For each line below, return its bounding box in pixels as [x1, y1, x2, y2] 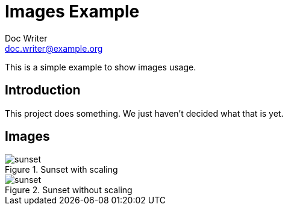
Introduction [5, 82, 81, 98]
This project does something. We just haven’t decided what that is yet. [5, 108, 284, 119]
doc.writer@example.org [5, 43, 103, 54]
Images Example [5, 1, 140, 22]
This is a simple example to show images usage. [5, 61, 196, 72]
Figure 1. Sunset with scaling [5, 164, 118, 175]
